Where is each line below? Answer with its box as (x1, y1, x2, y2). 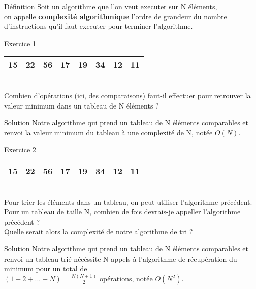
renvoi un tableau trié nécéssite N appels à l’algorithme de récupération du (4, 253, 237, 264)
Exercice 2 (4, 144, 36, 155)
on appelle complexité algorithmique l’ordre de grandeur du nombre (4, 11, 227, 21)
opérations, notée (99, 273, 153, 283)
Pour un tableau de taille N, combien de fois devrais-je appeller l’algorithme (4, 206, 241, 217)
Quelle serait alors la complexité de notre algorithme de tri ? (4, 226, 193, 237)
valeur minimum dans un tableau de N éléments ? (4, 100, 159, 111)
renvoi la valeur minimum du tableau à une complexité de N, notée (4, 127, 213, 137)
